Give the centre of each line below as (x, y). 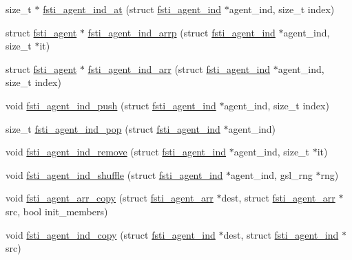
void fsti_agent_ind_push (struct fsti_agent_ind (111, 105)
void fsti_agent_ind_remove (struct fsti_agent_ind (116, 152)
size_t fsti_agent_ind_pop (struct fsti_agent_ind (113, 128)
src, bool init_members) (57, 211)
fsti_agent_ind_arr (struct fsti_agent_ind (179, 68)
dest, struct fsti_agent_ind (281, 234)
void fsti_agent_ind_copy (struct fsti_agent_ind (111, 234)
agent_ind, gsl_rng (272, 174)
